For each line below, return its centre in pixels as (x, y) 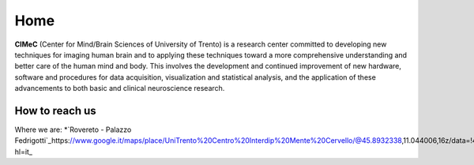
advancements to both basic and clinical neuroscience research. (120, 88)
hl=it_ (24, 152)
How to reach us (55, 111)
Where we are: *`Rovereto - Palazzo (73, 129)
